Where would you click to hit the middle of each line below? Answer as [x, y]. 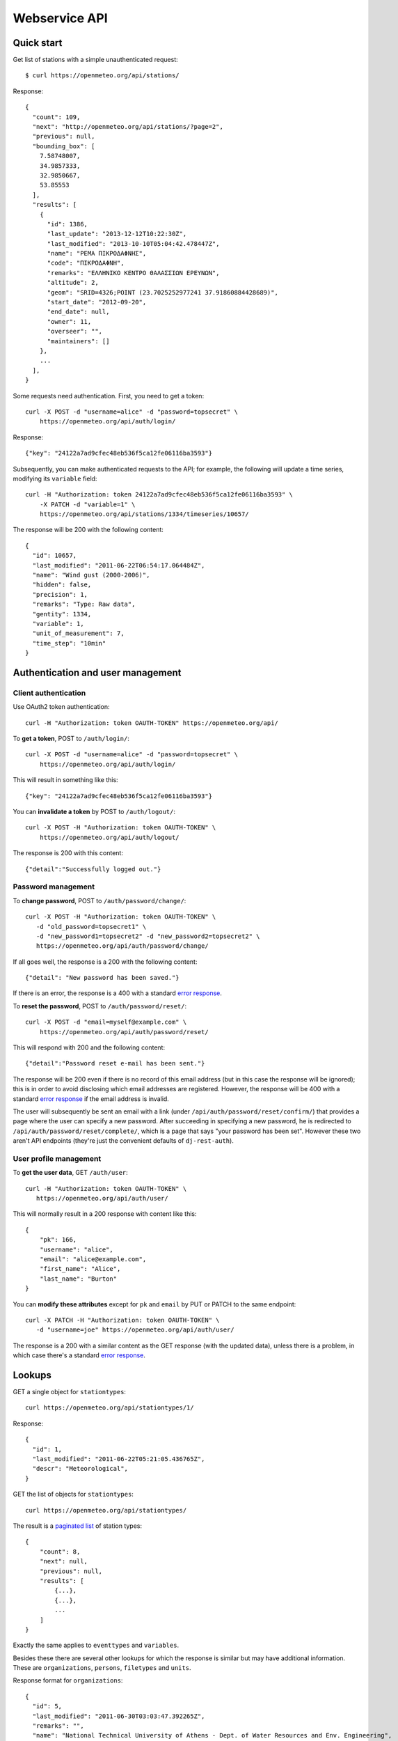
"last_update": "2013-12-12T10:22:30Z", [117, 234]
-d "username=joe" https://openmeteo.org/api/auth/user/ [135, 1330]
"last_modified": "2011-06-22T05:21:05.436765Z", [119, 1459]
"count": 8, [60, 1552]
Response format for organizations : [68, 1680]
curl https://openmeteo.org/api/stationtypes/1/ [110, 1408]
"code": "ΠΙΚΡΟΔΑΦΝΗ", [86, 263]
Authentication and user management [97, 672]
